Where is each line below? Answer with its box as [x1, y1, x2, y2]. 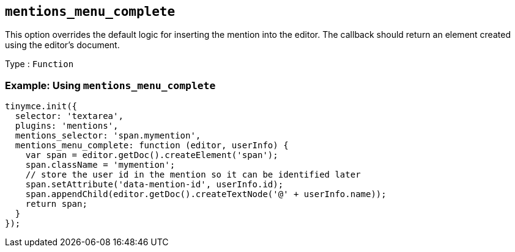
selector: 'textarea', [15, 111, 124, 121]
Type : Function [5, 59, 74, 70]
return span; [25, 199, 87, 209]
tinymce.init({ [5, 101, 78, 112]
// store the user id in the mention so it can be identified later [25, 170, 361, 180]
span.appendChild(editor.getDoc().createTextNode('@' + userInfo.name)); [25, 189, 387, 200]
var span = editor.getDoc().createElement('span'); [25, 150, 278, 160]
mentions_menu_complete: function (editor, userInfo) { [15, 140, 289, 151]
